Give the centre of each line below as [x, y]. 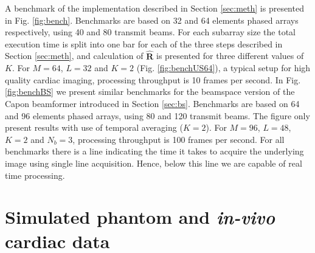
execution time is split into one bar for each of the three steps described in [144, 43]
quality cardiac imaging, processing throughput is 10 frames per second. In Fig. [153, 79]
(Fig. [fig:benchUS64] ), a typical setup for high [223, 68]
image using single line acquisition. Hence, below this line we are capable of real [154, 163]
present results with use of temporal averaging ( [94, 127]
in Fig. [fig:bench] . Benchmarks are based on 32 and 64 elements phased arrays [152, 20]
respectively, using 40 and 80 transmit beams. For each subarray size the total [151, 32]
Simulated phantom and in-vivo [140, 217]
